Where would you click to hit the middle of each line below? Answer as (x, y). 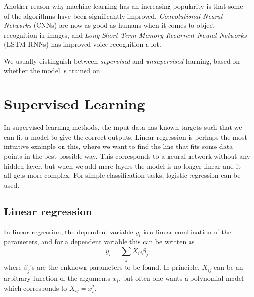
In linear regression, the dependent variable (69, 231)
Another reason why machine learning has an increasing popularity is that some (124, 6)
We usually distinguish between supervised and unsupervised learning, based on (122, 60)
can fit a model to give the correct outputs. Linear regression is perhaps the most (126, 137)
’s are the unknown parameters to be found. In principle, (115, 267)
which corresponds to (36, 287)
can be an (229, 267)
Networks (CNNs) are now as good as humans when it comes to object (110, 25)
